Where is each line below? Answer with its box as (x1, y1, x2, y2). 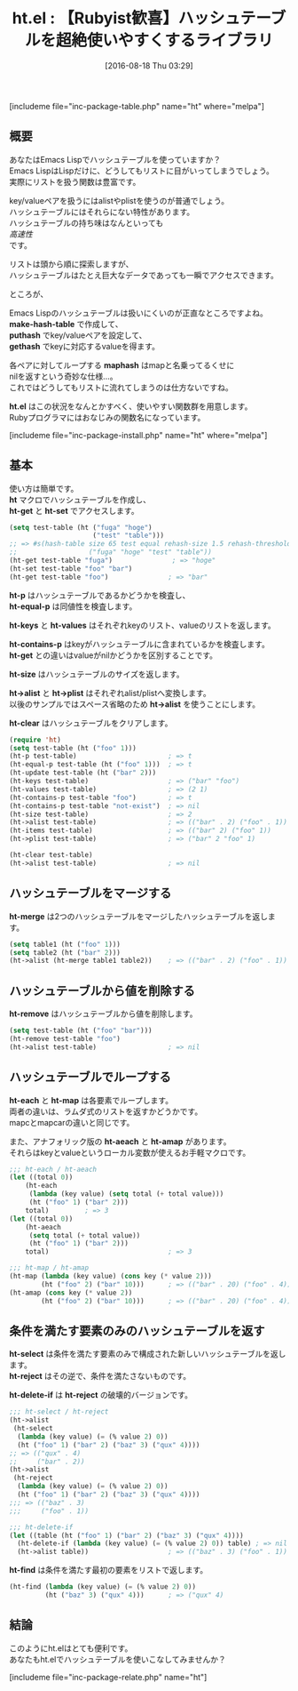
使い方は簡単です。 (9, 483, 79, 493)
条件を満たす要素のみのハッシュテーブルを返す (9, 1323, 265, 1338)
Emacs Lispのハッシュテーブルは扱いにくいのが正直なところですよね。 (9, 308, 269, 318)
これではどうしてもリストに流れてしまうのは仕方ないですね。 (9, 381, 233, 392)
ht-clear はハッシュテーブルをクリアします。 (9, 717, 173, 728)
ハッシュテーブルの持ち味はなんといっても (9, 217, 164, 228)
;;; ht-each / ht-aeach (9, 1165, 98, 1174)
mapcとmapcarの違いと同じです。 (9, 1117, 135, 1127)
